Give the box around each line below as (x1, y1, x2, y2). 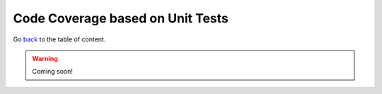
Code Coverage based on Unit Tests (13, 11, 229, 26)
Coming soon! (32, 67, 74, 76)
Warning (32, 54, 58, 62)
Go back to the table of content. (13, 35, 106, 43)
